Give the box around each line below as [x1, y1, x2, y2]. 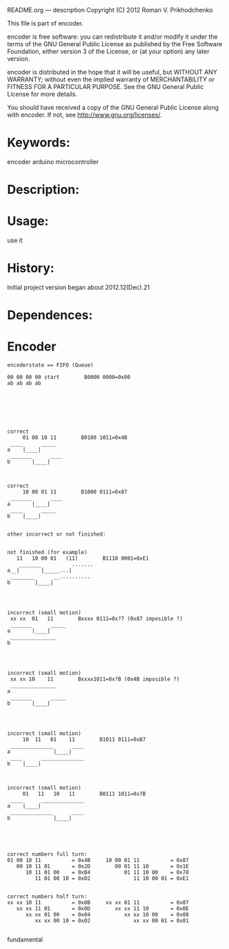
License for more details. [7, 90, 78, 98]
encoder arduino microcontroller [7, 157, 99, 166]
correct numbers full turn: [7, 851, 88, 858]
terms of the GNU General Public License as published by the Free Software [7, 40, 223, 48]
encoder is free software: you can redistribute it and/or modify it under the [7, 32, 218, 41]
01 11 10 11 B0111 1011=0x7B [22, 790, 146, 798]
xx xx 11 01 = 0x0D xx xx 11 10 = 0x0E [16, 906, 189, 912]
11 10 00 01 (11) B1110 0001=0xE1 [16, 555, 149, 562]
